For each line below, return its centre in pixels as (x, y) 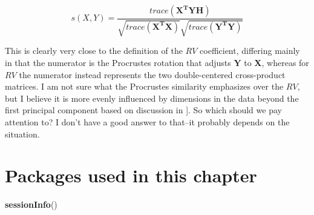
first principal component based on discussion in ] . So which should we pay (143, 110)
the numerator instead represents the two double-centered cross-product (152, 74)
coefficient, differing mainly (250, 51)
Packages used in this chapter (131, 175)
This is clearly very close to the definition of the (94, 51)
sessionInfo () (31, 204)
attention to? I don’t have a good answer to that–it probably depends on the (147, 121)
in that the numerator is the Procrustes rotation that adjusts (118, 63)
